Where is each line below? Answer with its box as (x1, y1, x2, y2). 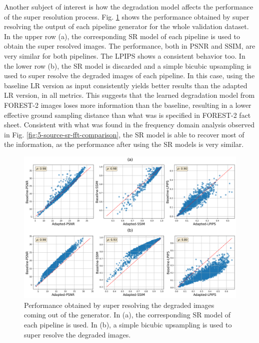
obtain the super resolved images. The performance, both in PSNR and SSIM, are (4, 41, 255, 51)
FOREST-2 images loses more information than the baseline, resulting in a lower (4, 99, 251, 110)
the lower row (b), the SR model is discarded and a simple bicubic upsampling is (4, 60, 251, 71)
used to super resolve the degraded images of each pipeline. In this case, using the (4, 70, 255, 81)
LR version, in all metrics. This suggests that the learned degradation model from (4, 90, 255, 100)
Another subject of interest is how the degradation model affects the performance (4, 2, 253, 12)
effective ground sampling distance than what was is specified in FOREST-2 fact (4, 109, 251, 120)
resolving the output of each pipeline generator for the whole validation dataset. (4, 21, 249, 32)
